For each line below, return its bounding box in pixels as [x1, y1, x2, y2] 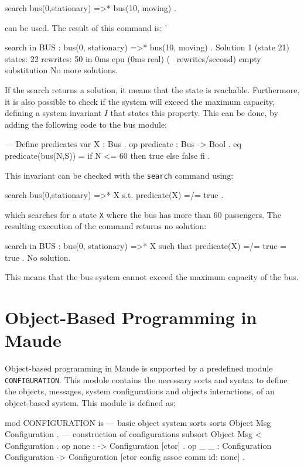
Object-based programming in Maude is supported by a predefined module [5, 362, 273, 374]
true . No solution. [5, 251, 71, 263]
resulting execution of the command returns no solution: [5, 220, 207, 232]
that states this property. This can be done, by [110, 107, 278, 119]
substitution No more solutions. [5, 64, 118, 76]
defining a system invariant [5, 107, 102, 119]
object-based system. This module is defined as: [5, 396, 176, 408]
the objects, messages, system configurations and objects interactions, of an [5, 385, 275, 397]
